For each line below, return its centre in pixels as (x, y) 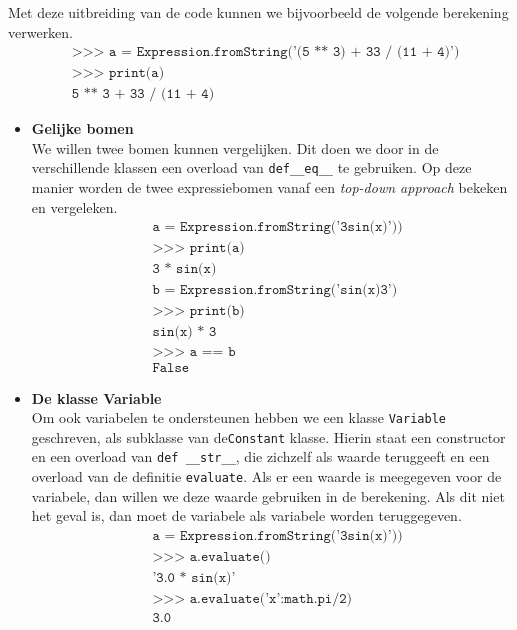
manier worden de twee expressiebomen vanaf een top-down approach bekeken (269, 187)
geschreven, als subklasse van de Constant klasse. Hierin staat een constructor (268, 436)
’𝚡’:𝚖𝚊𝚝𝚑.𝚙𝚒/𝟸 (306, 599)
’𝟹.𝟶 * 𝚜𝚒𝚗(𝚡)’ (194, 578)
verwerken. (41, 31)
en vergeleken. (74, 206)
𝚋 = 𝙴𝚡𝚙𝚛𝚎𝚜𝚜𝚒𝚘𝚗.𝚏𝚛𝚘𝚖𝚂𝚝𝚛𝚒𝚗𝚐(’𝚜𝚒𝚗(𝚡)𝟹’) (275, 290)
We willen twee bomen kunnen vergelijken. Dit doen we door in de (235, 147)
